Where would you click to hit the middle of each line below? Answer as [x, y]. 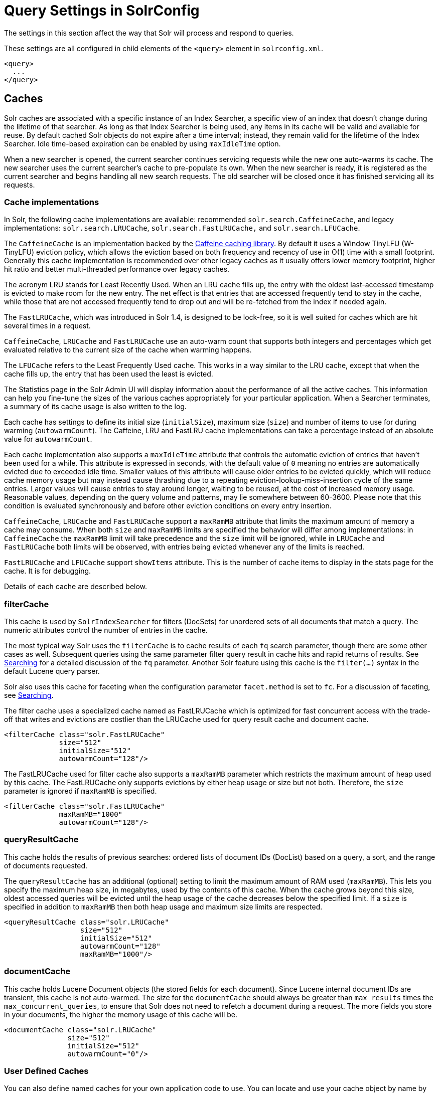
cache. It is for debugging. [48, 571]
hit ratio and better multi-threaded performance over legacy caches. [117, 269]
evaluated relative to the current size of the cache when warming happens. [128, 350]
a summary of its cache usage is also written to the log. [95, 407]
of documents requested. [46, 865]
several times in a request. [47, 326]
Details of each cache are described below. [76, 587]
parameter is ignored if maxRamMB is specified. [81, 791]
